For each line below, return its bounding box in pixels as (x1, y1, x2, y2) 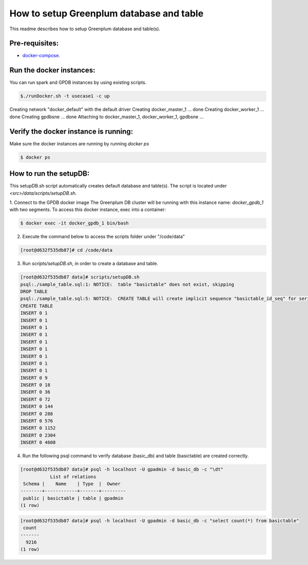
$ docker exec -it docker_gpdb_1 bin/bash (20, 220, 129, 226)
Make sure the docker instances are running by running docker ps (9, 140, 149, 146)
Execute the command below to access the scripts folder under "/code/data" (22, 234, 185, 240)
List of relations (50, 474, 97, 480)
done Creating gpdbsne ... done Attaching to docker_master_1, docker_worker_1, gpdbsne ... (9, 114, 204, 120)
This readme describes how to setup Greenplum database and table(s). (9, 26, 161, 32)
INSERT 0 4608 (20, 440, 56, 445)
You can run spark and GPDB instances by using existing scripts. (9, 80, 147, 86)
